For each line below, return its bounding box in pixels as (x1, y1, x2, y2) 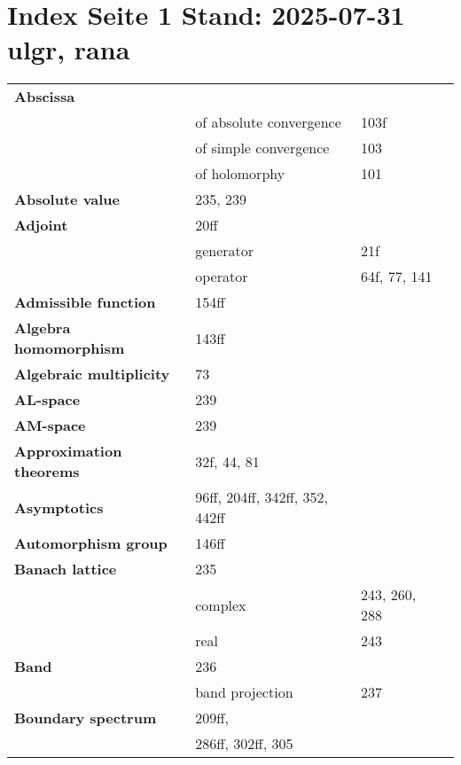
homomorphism (14, 338, 125, 359)
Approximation (14, 441, 122, 462)
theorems (14, 461, 80, 482)
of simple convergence (195, 137, 330, 159)
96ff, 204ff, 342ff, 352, (195, 487, 328, 508)
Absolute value (14, 189, 121, 210)
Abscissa (14, 86, 75, 107)
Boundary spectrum (14, 707, 157, 729)
